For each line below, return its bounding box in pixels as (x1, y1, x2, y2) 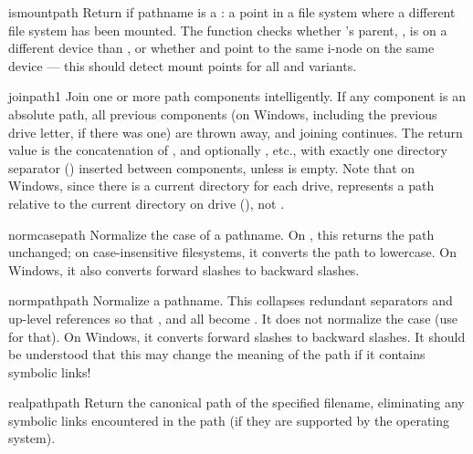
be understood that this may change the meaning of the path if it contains (8, 345, 426, 364)
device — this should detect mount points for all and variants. (8, 56, 357, 75)
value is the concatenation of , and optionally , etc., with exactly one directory (8, 140, 447, 160)
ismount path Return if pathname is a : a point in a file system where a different (8, 3, 456, 21)
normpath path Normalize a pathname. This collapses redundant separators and (8, 291, 453, 310)
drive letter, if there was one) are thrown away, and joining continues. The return (8, 122, 463, 141)
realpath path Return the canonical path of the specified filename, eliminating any (8, 393, 465, 412)
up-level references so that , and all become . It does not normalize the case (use (8, 308, 457, 327)
